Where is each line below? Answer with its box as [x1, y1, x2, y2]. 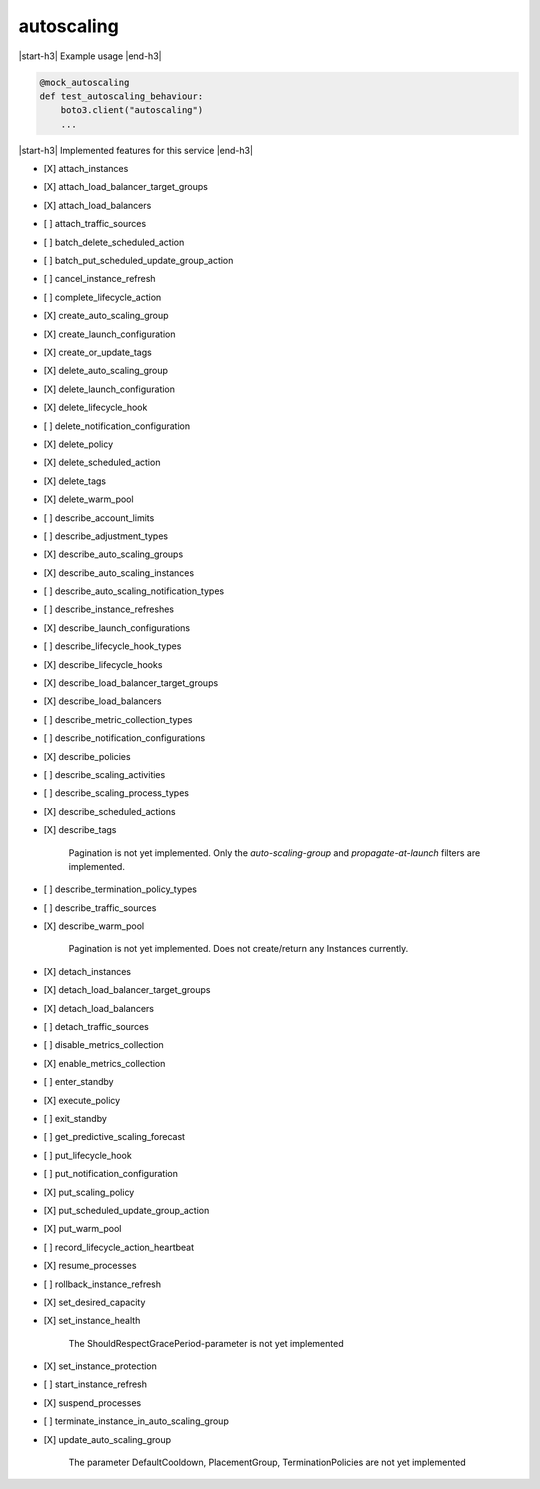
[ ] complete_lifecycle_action [43, 291, 162, 303]
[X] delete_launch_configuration [43, 383, 175, 395]
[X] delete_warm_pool [43, 493, 134, 505]
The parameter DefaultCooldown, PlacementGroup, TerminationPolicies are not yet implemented [68, 1456, 467, 1469]
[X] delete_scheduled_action [43, 456, 161, 469]
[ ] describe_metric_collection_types [43, 713, 193, 725]
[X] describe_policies [43, 750, 131, 762]
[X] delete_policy [43, 438, 114, 450]
